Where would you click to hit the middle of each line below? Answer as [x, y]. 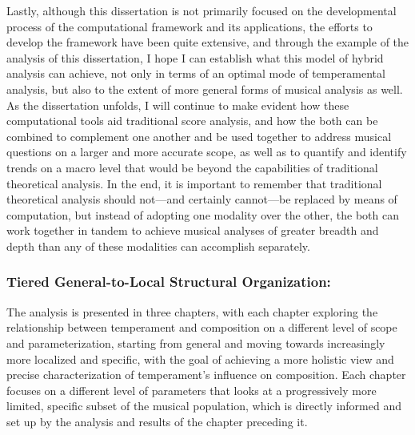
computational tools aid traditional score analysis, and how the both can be [192, 121]
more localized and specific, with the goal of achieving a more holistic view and [200, 358]
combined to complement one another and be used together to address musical [199, 136]
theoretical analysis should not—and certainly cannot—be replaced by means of [202, 199]
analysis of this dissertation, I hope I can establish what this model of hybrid [195, 57]
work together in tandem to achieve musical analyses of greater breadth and [193, 230]
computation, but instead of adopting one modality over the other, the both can [203, 214]
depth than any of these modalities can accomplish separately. [158, 246]
